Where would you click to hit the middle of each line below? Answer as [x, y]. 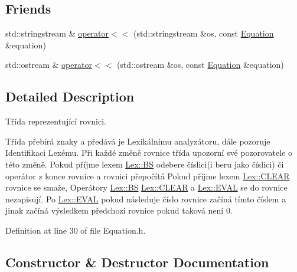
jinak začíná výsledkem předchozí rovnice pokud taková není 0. [119, 210]
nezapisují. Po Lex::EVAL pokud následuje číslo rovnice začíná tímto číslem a [146, 199]
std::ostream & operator [49, 65]
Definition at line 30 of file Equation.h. [76, 230]
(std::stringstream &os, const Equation [204, 33]
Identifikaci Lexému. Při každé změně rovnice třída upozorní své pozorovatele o [149, 153]
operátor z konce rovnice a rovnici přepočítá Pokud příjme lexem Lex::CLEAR [148, 176]
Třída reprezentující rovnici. [56, 121]
